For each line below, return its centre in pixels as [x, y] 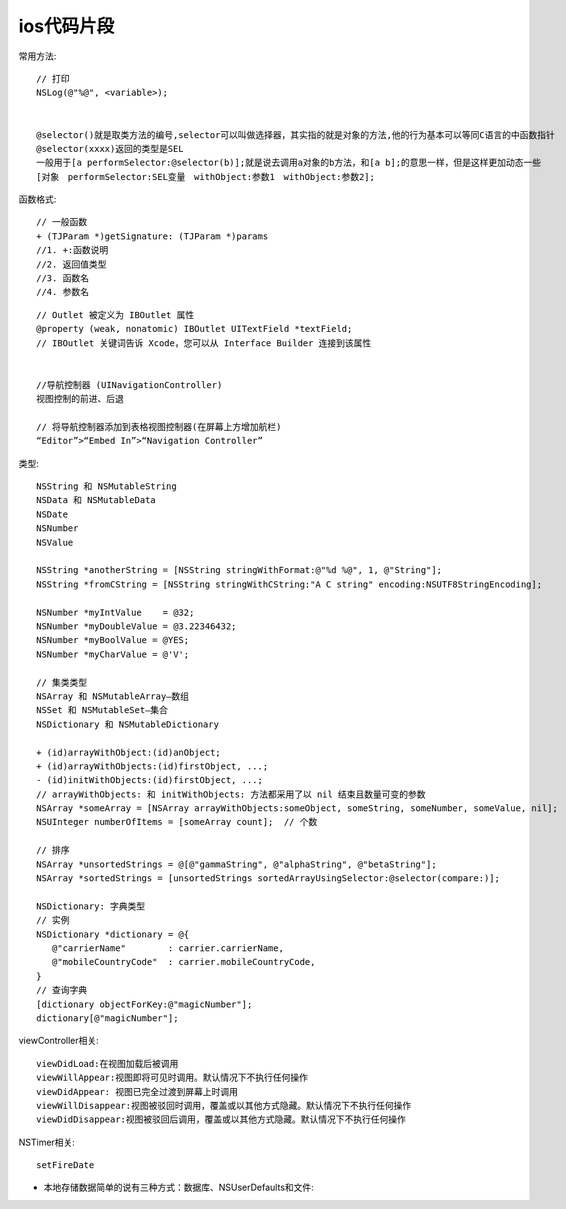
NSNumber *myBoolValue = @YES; [113, 640]
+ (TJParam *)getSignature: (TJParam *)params [152, 236]
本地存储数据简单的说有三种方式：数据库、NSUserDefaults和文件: [178, 1187]
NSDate [52, 514]
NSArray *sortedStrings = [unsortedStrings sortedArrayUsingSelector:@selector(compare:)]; [268, 878]
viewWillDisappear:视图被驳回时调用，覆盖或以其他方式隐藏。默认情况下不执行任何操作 [224, 1105]
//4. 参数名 [63, 292]
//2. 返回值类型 [71, 264]
